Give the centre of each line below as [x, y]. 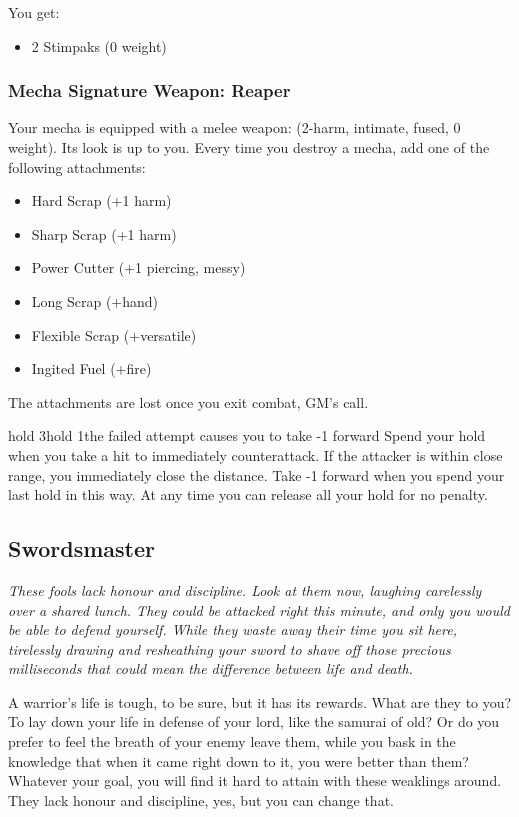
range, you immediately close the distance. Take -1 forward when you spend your [256, 474]
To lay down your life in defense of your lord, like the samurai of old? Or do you [254, 721]
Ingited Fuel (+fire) [91, 368]
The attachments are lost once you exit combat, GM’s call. [188, 401]
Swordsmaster [81, 548]
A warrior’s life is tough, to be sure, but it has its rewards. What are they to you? [260, 701]
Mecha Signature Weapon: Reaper [149, 90]
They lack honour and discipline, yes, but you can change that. [201, 799]
